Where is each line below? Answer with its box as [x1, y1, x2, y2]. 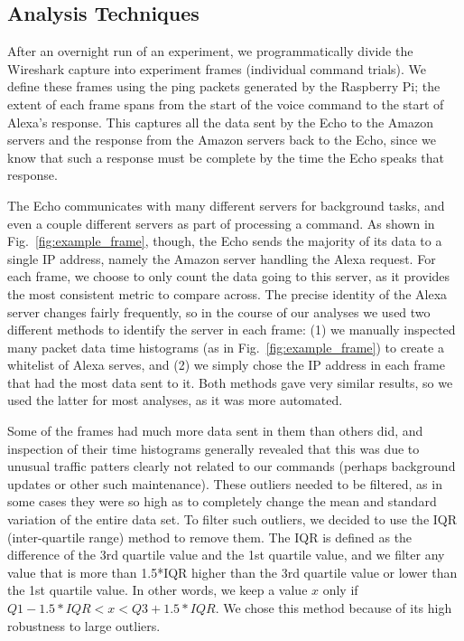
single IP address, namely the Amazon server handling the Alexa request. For [7, 249, 436, 268]
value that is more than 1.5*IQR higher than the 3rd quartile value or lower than [7, 562, 458, 581]
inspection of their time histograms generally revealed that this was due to [7, 438, 420, 457]
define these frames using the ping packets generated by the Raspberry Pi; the [7, 77, 441, 96]
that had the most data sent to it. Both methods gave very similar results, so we [7, 372, 453, 391]
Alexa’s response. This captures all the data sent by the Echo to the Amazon [7, 112, 434, 131]
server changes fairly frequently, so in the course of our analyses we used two [7, 302, 431, 321]
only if [322, 580, 358, 599]
